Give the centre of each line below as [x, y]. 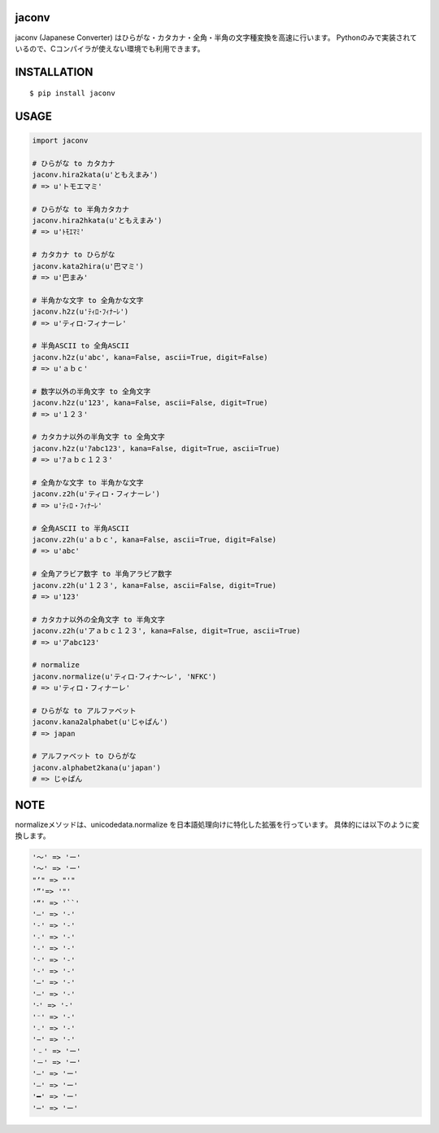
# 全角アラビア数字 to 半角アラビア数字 [102, 574]
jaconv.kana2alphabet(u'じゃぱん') [100, 722]
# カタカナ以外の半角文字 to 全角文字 [99, 437]
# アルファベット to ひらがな [85, 756]
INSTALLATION [54, 72]
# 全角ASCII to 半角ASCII [81, 528]
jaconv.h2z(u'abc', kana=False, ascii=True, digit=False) [150, 357]
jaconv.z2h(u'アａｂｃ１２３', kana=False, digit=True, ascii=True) [166, 631]
